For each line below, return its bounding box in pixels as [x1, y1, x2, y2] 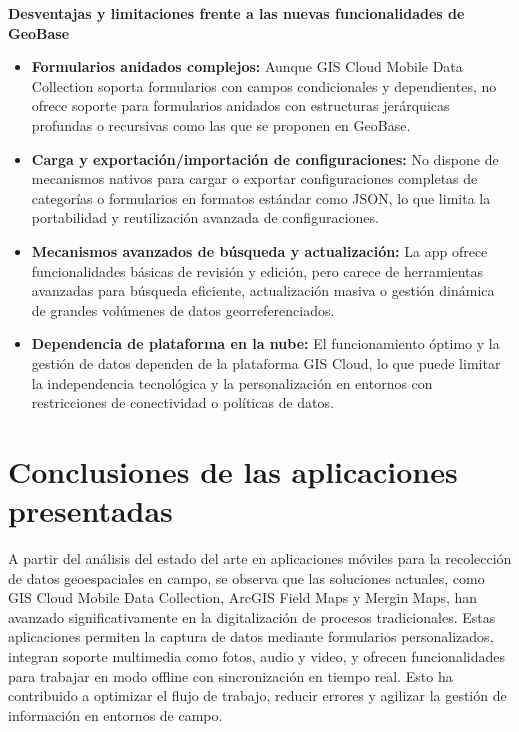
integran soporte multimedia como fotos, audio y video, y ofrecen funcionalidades [8, 645, 505, 666]
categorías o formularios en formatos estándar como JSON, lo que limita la [31, 187, 491, 208]
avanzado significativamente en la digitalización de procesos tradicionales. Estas [8, 606, 496, 627]
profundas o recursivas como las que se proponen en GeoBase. [31, 114, 411, 135]
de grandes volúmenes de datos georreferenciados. [31, 299, 335, 320]
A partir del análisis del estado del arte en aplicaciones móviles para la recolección [8, 548, 512, 568]
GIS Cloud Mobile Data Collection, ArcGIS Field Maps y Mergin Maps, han [8, 587, 478, 608]
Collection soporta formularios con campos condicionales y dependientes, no [31, 75, 497, 96]
